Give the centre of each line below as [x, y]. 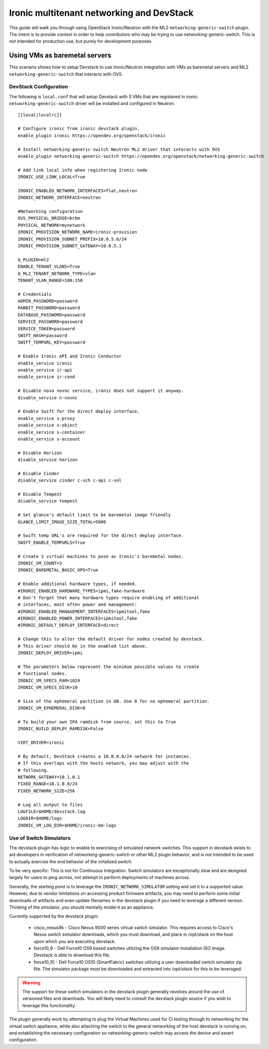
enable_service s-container [52, 432]
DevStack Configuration [39, 87]
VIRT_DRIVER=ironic [41, 743]
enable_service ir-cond [46, 377]
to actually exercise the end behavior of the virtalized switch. [71, 861]
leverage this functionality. [49, 1005]
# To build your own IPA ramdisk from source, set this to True [97, 722]
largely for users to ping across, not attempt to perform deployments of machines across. [100, 877]
